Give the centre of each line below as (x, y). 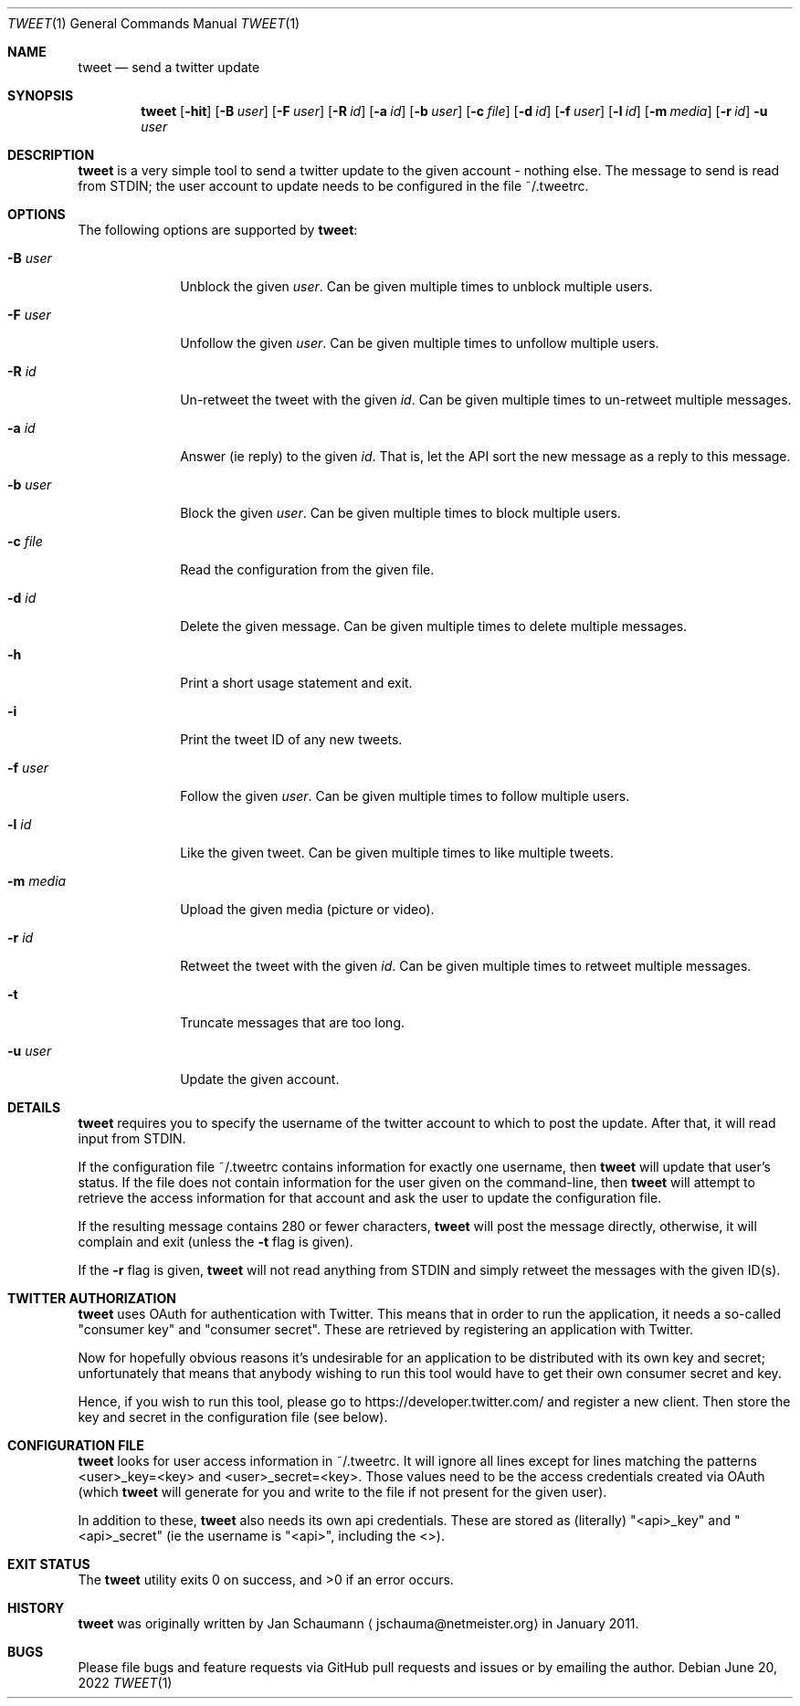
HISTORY (36, 1608)
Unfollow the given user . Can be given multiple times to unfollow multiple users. (420, 343)
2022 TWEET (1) (125, 1683)
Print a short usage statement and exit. (296, 683)
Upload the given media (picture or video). (307, 909)
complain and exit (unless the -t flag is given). (216, 1242)
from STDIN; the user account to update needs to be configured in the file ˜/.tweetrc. (333, 186)
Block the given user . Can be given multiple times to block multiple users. (400, 513)
